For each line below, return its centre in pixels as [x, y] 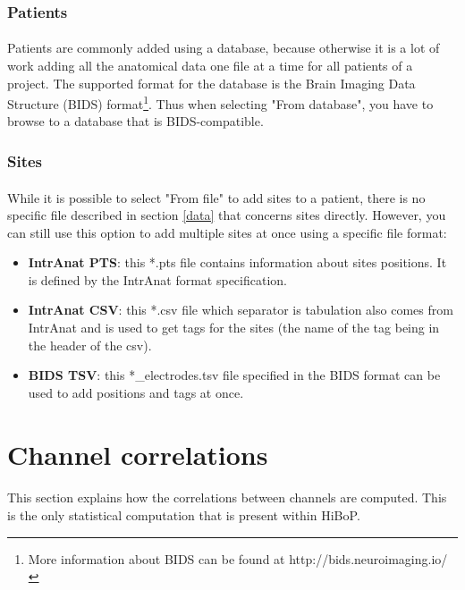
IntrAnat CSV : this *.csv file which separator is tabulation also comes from [241, 310]
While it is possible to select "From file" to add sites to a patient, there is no [216, 197]
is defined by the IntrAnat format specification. [157, 279]
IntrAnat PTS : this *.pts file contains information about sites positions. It [237, 262]
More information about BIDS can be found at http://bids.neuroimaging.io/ [238, 558]
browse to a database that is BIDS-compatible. [135, 121]
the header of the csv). [90, 345]
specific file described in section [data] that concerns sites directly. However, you [227, 215]
